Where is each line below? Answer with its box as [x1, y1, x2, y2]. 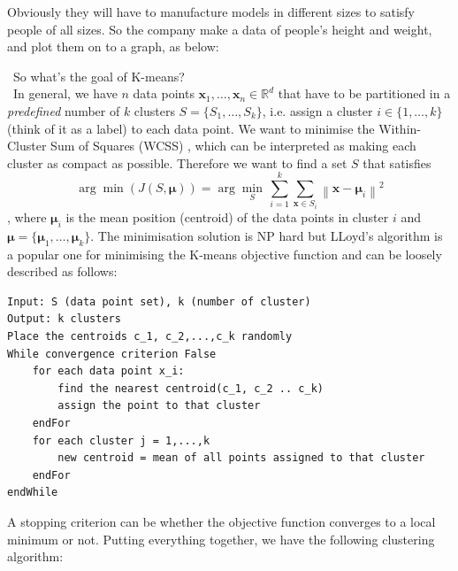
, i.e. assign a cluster [262, 101, 373, 120]
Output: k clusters [7, 313, 121, 326]
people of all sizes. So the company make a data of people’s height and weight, [7, 19, 432, 38]
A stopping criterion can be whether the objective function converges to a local [7, 513, 436, 531]
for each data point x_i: [32, 365, 185, 378]
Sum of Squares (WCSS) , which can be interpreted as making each [50, 136, 416, 155]
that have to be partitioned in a [278, 84, 451, 103]
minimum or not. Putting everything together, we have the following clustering [7, 529, 435, 548]
